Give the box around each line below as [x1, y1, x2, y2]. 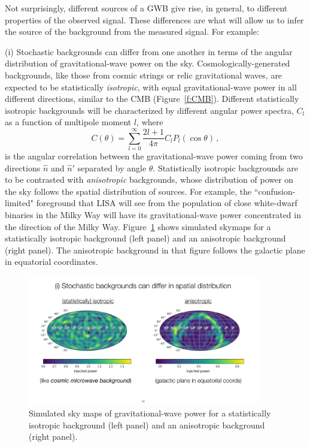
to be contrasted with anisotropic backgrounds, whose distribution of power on [5, 173, 294, 186]
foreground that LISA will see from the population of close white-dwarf [36, 197, 297, 209]
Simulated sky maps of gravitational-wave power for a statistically [29, 407, 271, 419]
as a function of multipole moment [5, 116, 132, 128]
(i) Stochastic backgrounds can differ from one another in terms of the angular [5, 45, 293, 58]
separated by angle [77, 161, 147, 174]
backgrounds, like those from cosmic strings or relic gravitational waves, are [5, 68, 282, 81]
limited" [5, 197, 34, 209]
